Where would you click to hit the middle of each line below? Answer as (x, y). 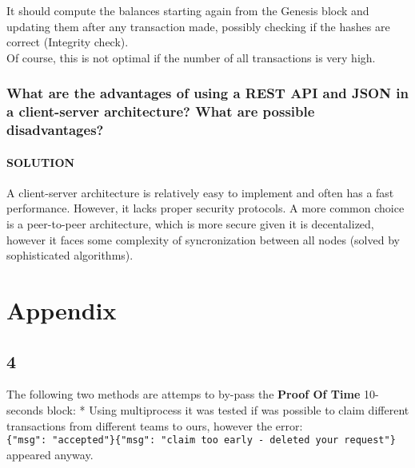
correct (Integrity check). (68, 42)
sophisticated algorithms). (70, 255)
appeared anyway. (50, 454)
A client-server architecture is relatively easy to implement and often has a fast (200, 192)
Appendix (62, 310)
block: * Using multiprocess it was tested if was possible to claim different (228, 410)
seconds (25, 410)
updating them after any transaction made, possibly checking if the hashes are (198, 26)
